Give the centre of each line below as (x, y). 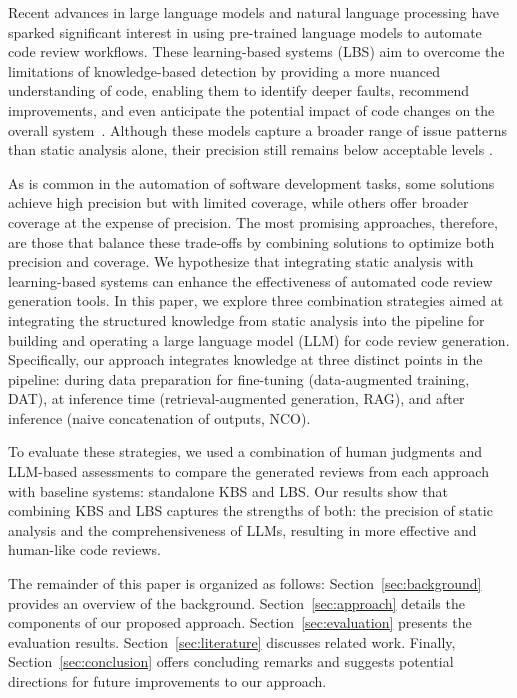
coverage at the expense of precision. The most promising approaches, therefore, (253, 221)
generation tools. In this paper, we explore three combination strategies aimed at (256, 300)
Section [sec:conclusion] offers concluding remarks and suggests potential (231, 661)
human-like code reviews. (84, 549)
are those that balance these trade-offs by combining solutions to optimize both (251, 241)
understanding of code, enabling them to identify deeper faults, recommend (239, 90)
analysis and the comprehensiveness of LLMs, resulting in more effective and (242, 529)
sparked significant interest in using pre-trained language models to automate (245, 31)
